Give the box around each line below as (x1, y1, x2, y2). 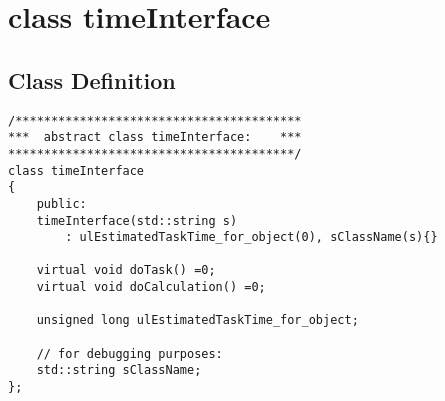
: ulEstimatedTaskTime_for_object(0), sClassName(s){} (65, 230, 438, 245)
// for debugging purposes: (36, 346, 223, 361)
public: (36, 196, 87, 211)
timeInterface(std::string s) (36, 213, 238, 228)
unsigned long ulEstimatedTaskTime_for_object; (36, 313, 359, 328)
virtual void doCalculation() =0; (36, 280, 266, 295)
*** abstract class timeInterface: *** (8, 130, 302, 145)
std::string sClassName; (36, 363, 202, 378)
